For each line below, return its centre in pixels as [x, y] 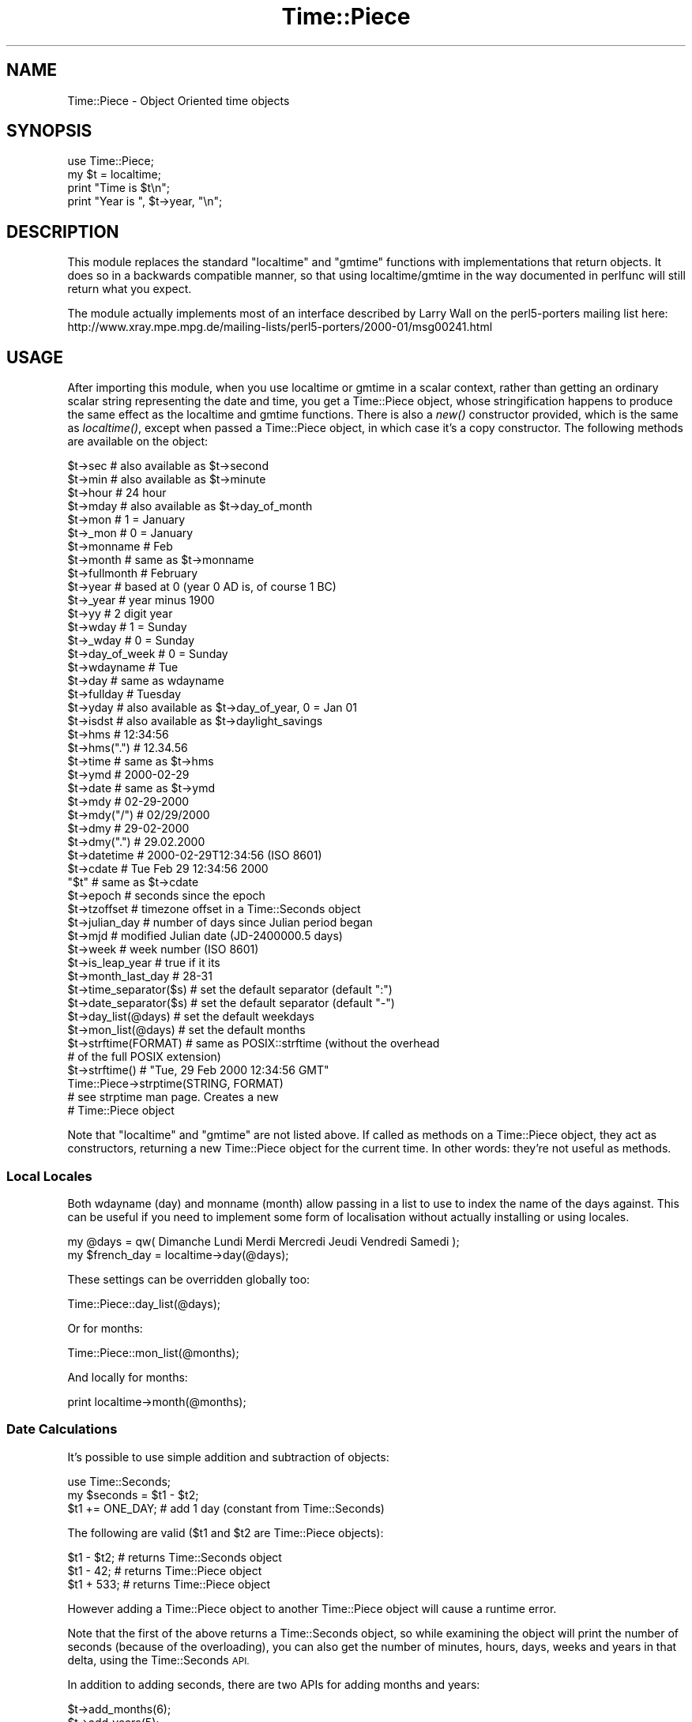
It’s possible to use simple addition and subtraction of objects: [228, 1457]
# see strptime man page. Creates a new [173, 1097]
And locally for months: [128, 1377]
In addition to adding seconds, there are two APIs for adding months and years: [274, 1684]
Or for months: [105, 1328]
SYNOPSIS [49, 131]
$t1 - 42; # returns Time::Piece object [165, 1570]
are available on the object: [138, 442]
